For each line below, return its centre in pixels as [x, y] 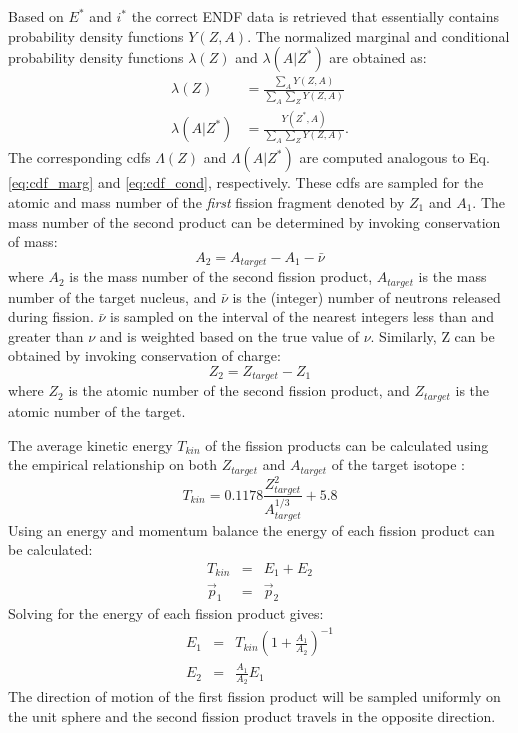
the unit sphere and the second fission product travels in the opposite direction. [252, 716]
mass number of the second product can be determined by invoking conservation [254, 221]
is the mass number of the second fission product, [221, 276]
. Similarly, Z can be [432, 335]
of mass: [33, 241]
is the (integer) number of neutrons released [366, 296]
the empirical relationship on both [113, 464]
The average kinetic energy [90, 444]
